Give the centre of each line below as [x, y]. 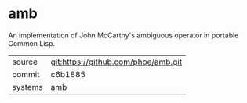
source [25, 62]
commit [26, 74]
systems [27, 87]
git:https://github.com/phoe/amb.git [116, 62]
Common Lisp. [32, 43]
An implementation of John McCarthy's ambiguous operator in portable [123, 35]
